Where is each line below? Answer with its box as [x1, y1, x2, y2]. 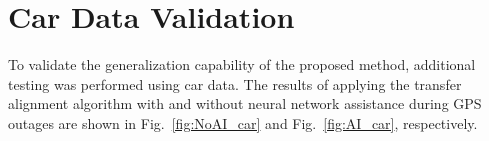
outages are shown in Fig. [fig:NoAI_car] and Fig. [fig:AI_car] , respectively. [8, 112, 478, 133]
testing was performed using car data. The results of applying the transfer [8, 73, 462, 94]
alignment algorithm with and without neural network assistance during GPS [8, 93, 482, 114]
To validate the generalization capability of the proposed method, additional [8, 54, 476, 75]
